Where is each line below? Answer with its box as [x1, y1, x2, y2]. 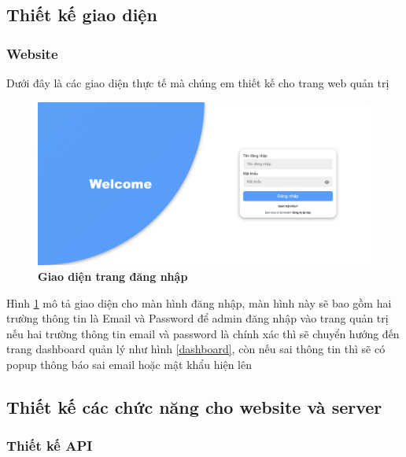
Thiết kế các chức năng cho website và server [6, 395, 382, 418]
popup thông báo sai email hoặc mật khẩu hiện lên [6, 356, 252, 373]
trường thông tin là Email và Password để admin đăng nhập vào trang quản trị [6, 310, 389, 326]
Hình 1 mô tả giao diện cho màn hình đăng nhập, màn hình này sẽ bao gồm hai [6, 294, 392, 311]
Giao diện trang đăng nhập [38, 268, 188, 285]
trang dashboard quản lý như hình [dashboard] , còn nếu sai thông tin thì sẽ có [6, 341, 386, 357]
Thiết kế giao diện [6, 2, 157, 27]
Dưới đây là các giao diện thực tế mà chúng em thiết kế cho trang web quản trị [6, 75, 389, 90]
